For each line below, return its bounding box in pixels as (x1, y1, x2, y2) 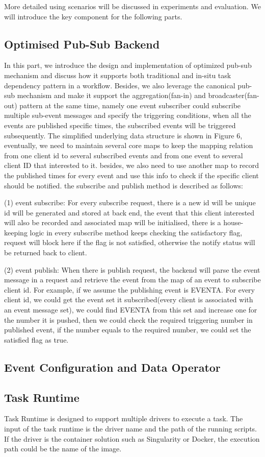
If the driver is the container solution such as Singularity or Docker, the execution (4, 433, 260, 444)
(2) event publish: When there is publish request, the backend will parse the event (4, 264, 260, 275)
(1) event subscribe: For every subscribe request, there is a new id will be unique (4, 197, 256, 208)
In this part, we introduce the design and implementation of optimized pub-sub (4, 60, 252, 70)
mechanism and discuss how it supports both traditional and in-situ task (4, 69, 231, 80)
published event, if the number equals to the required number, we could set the (4, 324, 251, 335)
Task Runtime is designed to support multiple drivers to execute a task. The (4, 413, 243, 424)
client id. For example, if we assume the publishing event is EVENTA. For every (4, 284, 255, 295)
